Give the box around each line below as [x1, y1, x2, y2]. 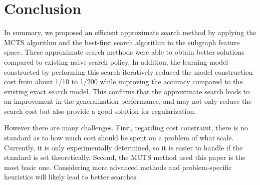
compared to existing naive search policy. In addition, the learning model [4, 56, 228, 67]
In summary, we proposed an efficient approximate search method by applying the [4, 27, 256, 38]
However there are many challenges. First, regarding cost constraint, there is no [4, 122, 248, 133]
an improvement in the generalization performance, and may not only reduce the [4, 96, 252, 106]
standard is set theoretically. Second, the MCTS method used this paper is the [4, 152, 245, 162]
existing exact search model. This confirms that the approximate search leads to [4, 86, 250, 96]
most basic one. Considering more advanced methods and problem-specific [4, 161, 232, 172]
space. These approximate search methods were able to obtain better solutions [4, 47, 244, 57]
